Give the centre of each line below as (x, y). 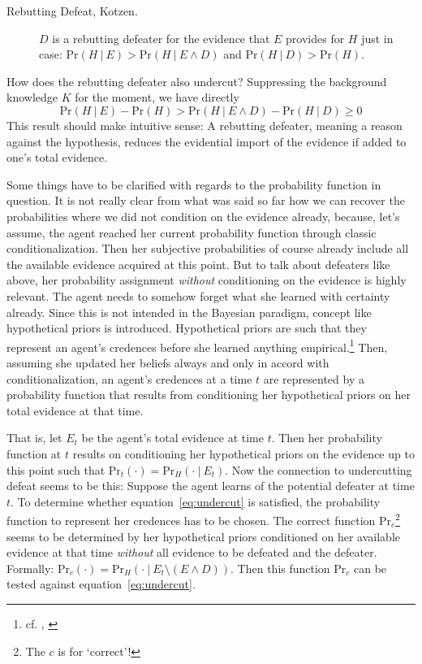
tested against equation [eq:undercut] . (101, 584)
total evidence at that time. (75, 410)
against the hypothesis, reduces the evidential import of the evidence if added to (207, 141)
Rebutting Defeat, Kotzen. (72, 11)
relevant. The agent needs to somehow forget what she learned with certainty (198, 295)
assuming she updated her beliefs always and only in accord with (168, 362)
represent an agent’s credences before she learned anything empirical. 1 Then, (197, 345)
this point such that (56, 469)
